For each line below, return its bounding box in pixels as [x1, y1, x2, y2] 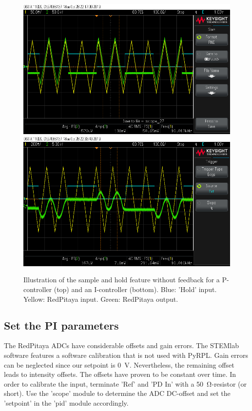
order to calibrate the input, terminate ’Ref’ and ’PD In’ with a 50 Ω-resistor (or [4, 378, 247, 389]
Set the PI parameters [4, 317, 119, 333]
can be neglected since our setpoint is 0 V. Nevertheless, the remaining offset [4, 359, 234, 370]
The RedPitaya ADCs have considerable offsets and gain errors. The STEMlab [4, 340, 239, 351]
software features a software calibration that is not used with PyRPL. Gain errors [4, 350, 248, 360]
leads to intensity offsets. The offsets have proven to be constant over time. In [4, 369, 236, 379]
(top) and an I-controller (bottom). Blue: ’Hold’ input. [54, 284, 217, 294]
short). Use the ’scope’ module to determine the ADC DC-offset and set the [4, 388, 231, 398]
